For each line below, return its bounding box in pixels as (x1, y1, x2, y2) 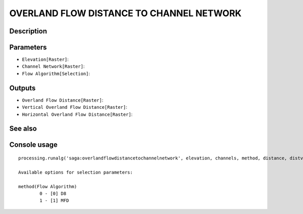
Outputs (9, 83, 36, 92)
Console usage (9, 141, 58, 149)
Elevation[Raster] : (22, 56, 69, 63)
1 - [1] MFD (39, 198, 69, 203)
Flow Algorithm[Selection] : (22, 70, 90, 76)
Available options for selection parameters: (18, 169, 133, 175)
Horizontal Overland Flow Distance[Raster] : (22, 111, 133, 117)
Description (9, 27, 47, 35)
